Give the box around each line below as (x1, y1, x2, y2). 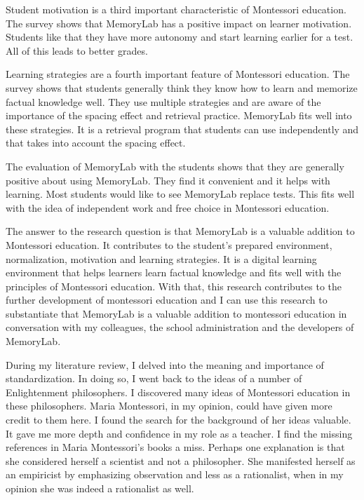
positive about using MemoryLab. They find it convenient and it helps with (6, 173, 330, 187)
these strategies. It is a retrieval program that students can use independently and (6, 121, 359, 136)
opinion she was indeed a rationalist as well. (6, 481, 194, 495)
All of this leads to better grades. (6, 43, 148, 58)
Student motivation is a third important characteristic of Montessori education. (6, 2, 346, 16)
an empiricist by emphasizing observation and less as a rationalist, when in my (6, 467, 344, 482)
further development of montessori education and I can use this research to (6, 292, 328, 307)
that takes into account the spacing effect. (6, 135, 186, 150)
